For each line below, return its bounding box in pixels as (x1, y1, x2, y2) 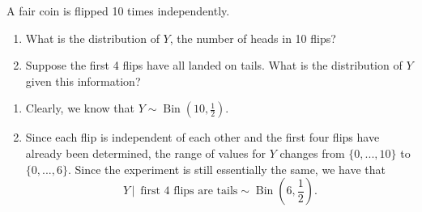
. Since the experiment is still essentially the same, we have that (67, 160, 386, 177)
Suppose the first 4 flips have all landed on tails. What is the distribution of (25, 57, 403, 74)
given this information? (25, 72, 141, 89)
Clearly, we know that (25, 100, 135, 117)
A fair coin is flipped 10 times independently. (6, 2, 230, 19)
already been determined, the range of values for (25, 144, 266, 161)
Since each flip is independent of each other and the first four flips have (25, 129, 380, 146)
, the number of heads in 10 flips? (169, 29, 336, 46)
